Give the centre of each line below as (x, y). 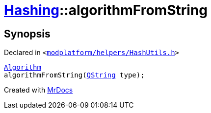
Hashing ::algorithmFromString (106, 10)
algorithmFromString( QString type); (74, 75)
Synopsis (27, 34)
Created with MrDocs (39, 90)
